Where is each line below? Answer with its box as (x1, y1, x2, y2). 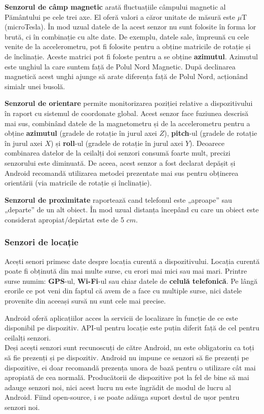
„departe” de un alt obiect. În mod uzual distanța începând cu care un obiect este (5, 204, 259, 215)
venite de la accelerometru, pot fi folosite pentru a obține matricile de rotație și (5, 41, 251, 52)
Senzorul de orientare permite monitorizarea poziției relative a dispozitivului (5, 98, 253, 108)
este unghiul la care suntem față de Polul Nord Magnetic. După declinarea (5, 61, 236, 71)
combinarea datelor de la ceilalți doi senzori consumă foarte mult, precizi (5, 147, 231, 158)
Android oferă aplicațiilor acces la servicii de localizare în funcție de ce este (5, 312, 238, 323)
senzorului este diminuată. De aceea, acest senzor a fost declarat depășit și (5, 157, 236, 168)
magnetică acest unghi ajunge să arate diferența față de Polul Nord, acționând (5, 71, 248, 82)
